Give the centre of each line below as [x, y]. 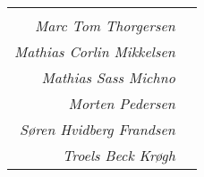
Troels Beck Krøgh [119, 155]
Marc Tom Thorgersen [105, 25]
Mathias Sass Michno [108, 77]
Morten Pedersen [122, 103]
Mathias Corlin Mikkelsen [95, 51]
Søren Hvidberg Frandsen [97, 129]
